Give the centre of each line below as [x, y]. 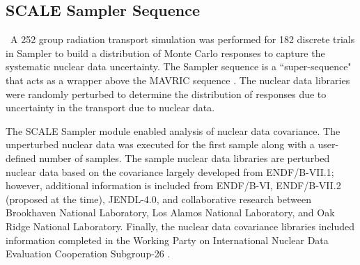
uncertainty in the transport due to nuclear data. [110, 107]
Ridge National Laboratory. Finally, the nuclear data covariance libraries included [180, 226]
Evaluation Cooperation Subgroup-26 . [88, 254]
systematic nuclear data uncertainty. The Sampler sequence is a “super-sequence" [179, 66]
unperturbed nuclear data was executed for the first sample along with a [160, 144]
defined [21, 158]
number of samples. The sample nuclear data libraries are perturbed [185, 158]
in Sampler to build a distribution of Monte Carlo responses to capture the [165, 53]
